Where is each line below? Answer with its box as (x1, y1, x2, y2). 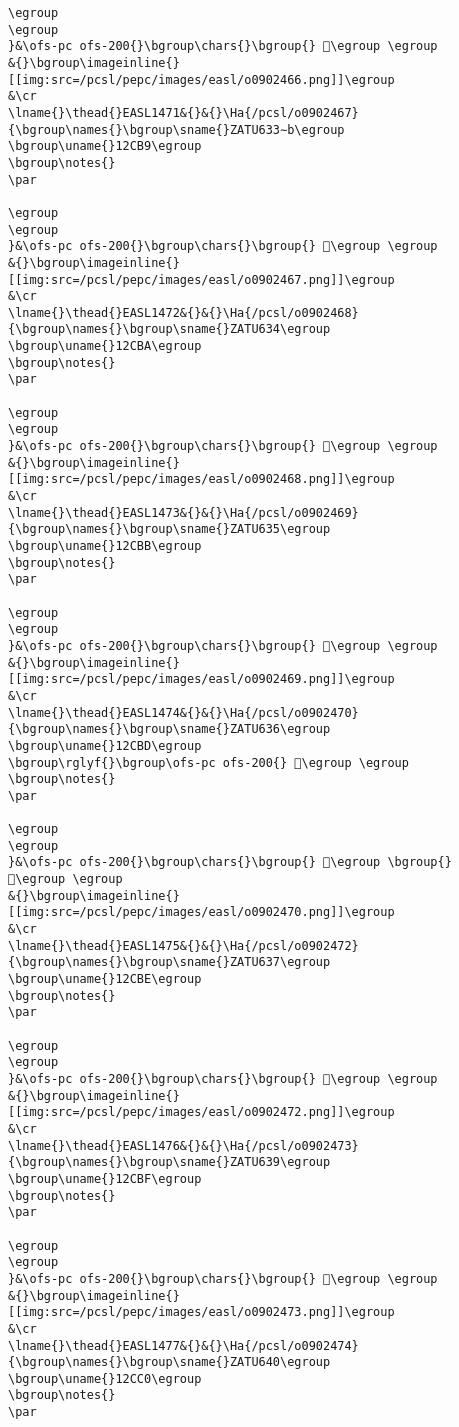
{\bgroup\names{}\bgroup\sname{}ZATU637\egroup (8, 955, 331, 970)
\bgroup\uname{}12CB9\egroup (8, 139, 202, 154)
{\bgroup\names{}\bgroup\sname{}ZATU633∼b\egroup (8, 122, 345, 137)
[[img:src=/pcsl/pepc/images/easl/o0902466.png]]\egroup (8, 72, 395, 87)
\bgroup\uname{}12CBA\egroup (8, 339, 202, 354)
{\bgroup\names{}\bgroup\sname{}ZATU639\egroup (8, 1155, 331, 1170)
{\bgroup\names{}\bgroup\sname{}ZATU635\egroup (8, 522, 331, 537)
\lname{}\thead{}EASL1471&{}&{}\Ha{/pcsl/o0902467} (8, 105, 359, 120)
